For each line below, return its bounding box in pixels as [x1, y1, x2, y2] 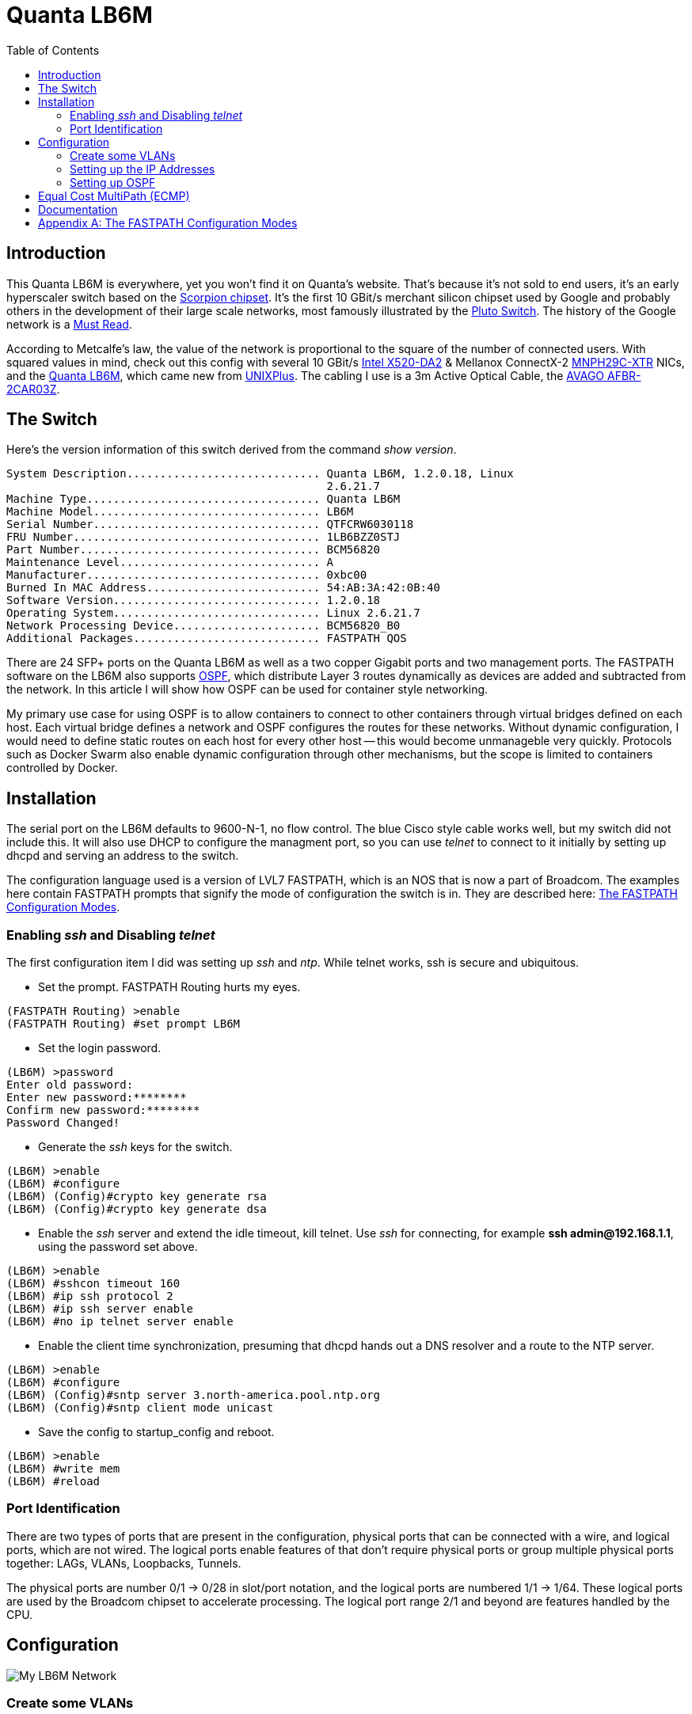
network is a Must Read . [6, 317, 132, 331]
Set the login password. [38, 1041, 162, 1055]
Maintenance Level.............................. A [6, 556, 334, 569]
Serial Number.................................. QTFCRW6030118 [6, 518, 414, 531]
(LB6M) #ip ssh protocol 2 [6, 1290, 173, 1303]
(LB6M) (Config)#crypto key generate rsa [6, 1190, 267, 1203]
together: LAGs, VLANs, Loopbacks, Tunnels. [6, 1556, 241, 1570]
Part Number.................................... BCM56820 [6, 543, 381, 557]
